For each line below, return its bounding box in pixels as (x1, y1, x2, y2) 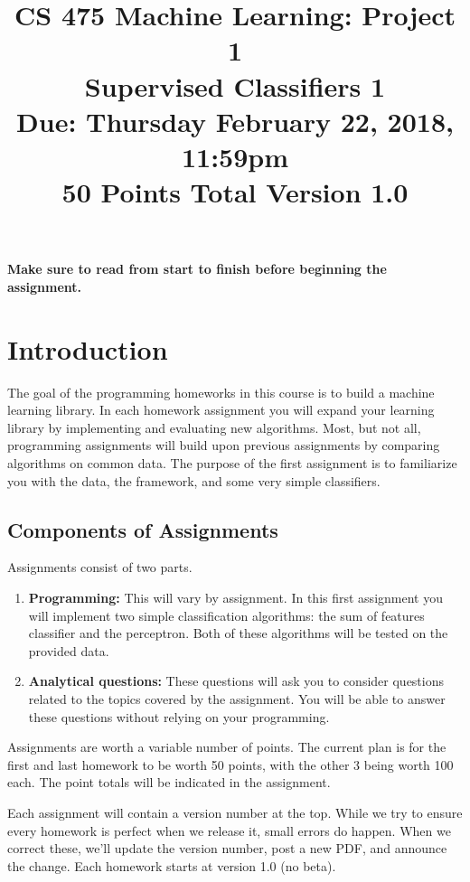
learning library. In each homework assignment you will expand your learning (7, 400, 435, 419)
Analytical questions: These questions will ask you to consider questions (28, 671, 444, 690)
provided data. (28, 641, 109, 660)
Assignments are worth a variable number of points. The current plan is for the (7, 737, 446, 756)
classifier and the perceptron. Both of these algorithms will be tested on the (28, 624, 448, 643)
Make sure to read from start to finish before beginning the (7, 259, 387, 278)
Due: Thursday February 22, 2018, (16, 102, 454, 139)
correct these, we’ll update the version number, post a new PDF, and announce (7, 839, 447, 858)
